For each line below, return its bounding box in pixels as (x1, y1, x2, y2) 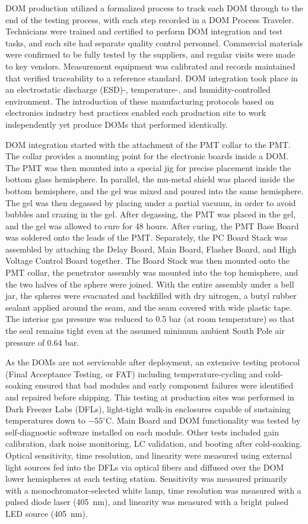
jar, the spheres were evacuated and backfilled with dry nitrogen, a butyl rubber (5, 289, 297, 302)
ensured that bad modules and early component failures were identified (35, 379, 294, 392)
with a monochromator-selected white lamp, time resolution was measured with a (5, 484, 301, 496)
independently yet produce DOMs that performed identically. (5, 118, 228, 130)
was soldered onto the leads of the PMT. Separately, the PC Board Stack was (5, 231, 288, 244)
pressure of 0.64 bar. (5, 336, 80, 348)
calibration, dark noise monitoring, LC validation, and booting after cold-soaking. (5, 437, 302, 450)
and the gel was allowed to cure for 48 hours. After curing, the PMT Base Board (5, 219, 299, 232)
